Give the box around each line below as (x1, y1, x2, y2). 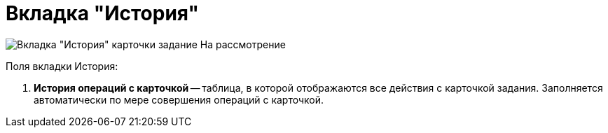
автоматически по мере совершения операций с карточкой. (34, 93, 324, 106)
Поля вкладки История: (6, 59, 118, 72)
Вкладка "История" (6, 1, 199, 25)
